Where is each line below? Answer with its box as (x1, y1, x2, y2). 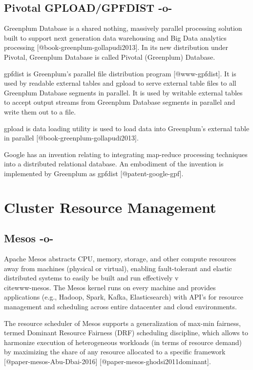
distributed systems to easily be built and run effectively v (4, 273, 179, 283)
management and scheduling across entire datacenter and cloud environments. (4, 301, 237, 312)
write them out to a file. (4, 106, 76, 116)
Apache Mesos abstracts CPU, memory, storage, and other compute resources (4, 254, 236, 264)
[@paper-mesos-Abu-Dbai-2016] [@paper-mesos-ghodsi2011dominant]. (4, 356, 211, 367)
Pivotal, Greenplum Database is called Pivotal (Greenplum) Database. (4, 51, 215, 62)
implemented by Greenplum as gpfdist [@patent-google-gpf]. (4, 168, 184, 178)
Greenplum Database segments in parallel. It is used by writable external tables (4, 87, 243, 97)
